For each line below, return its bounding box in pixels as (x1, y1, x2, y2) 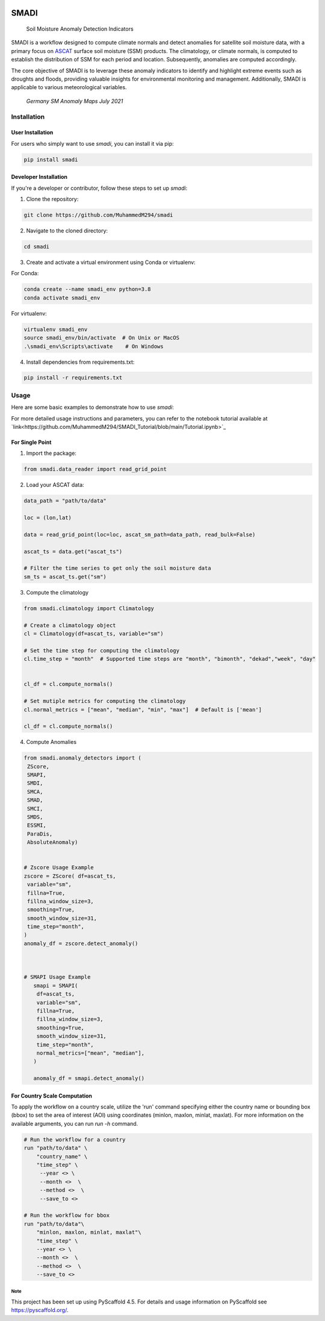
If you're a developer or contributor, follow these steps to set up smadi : (11, 184, 188, 192)
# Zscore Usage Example (23, 864, 94, 871)
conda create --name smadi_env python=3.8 (23, 286, 151, 293)
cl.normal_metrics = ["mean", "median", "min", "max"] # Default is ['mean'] (23, 706, 262, 713)
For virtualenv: (11, 310, 48, 317)
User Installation (11, 129, 54, 136)
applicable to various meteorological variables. (11, 84, 127, 91)
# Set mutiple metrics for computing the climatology (23, 698, 186, 705)
